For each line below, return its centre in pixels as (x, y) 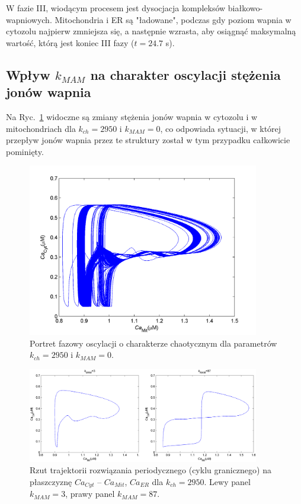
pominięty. (25, 151)
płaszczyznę (51, 482)
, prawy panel (90, 494)
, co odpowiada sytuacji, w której (221, 128)
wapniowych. (29, 19)
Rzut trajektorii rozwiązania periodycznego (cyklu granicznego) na (150, 470)
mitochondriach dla (41, 128)
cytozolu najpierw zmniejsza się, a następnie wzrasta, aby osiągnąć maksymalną (151, 31)
